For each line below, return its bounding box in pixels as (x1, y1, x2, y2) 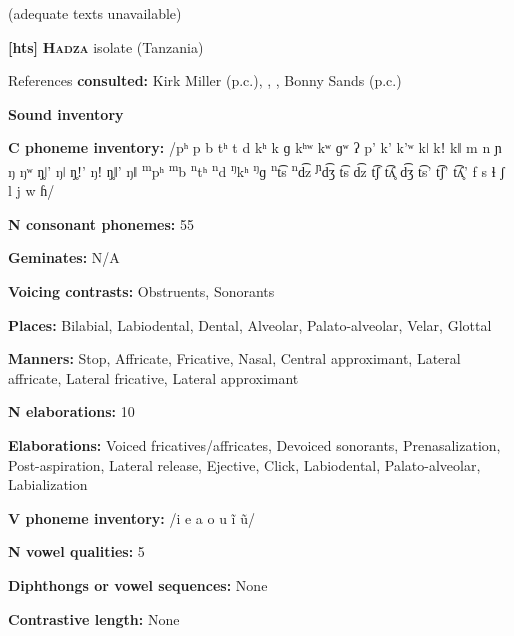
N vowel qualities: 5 (8, 541, 145, 562)
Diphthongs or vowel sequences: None (8, 574, 268, 595)
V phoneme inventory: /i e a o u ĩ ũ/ (8, 507, 255, 528)
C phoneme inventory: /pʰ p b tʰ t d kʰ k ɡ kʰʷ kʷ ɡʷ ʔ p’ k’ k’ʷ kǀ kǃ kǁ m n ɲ (8, 137, 502, 158)
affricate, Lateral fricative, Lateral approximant (8, 367, 299, 388)
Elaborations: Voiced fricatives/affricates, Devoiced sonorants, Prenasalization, (8, 434, 501, 455)
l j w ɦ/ (8, 180, 55, 201)
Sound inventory (8, 103, 124, 124)
